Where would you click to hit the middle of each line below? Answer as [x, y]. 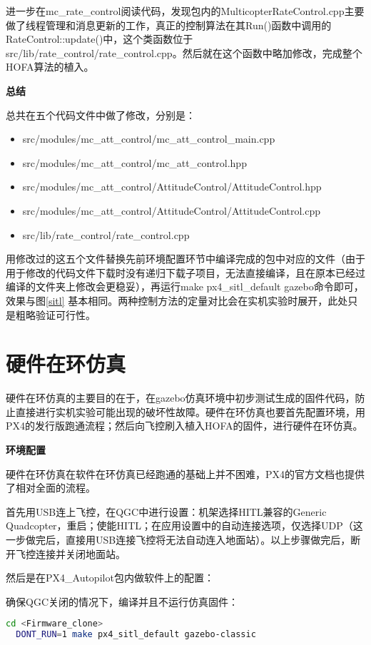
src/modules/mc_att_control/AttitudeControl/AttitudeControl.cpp [172, 210]
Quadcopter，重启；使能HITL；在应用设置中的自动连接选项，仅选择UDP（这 [184, 525]
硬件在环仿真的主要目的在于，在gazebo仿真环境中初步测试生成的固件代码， [181, 398]
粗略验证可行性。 [55, 314]
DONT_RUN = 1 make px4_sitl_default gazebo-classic [136, 635]
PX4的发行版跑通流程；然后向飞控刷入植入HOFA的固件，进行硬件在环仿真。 [184, 426]
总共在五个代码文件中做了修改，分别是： [101, 115]
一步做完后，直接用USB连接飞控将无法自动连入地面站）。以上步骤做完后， [178, 539]
